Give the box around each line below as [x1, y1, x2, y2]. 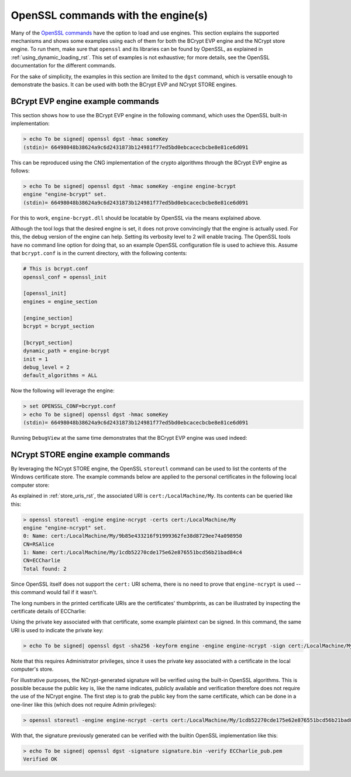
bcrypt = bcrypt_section [23, 323, 95, 330]
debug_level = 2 [23, 364, 70, 371]
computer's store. [11, 666, 54, 673]
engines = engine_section [23, 298, 98, 305]
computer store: [11, 481, 50, 488]
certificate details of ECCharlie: [11, 608, 87, 615]
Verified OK [23, 756, 58, 762]
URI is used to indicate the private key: [11, 626, 104, 633]
